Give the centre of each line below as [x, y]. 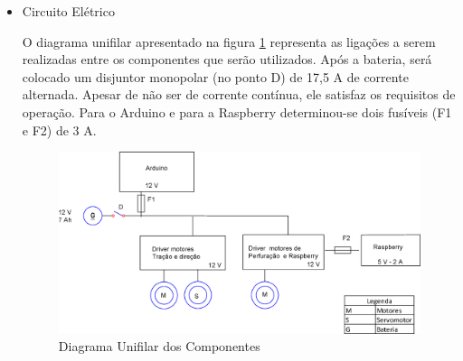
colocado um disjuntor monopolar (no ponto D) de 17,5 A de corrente [215, 76]
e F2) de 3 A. [59, 130]
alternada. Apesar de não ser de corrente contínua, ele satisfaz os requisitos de [239, 94]
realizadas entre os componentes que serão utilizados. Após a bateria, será [227, 59]
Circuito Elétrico [68, 11]
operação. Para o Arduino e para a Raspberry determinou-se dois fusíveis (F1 [237, 111]
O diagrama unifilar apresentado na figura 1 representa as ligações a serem [229, 41]
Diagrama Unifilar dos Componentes [159, 346]
